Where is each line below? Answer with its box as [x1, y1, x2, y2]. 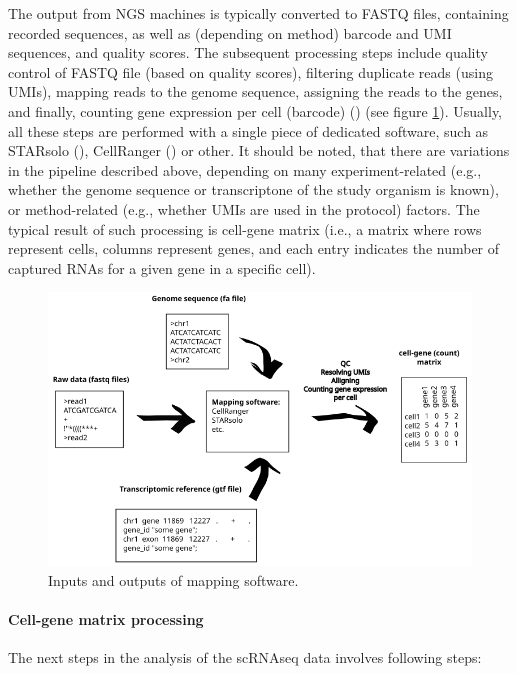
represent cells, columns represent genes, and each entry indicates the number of [8, 238, 500, 259]
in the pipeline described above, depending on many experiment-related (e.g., [8, 159, 482, 180]
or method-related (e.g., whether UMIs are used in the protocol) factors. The [8, 198, 480, 219]
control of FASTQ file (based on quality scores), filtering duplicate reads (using [8, 61, 493, 82]
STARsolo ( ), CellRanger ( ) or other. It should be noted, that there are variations [8, 140, 510, 161]
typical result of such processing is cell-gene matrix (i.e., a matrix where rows [8, 218, 482, 239]
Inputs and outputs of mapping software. [48, 569, 299, 590]
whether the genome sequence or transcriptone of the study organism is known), [8, 179, 499, 200]
